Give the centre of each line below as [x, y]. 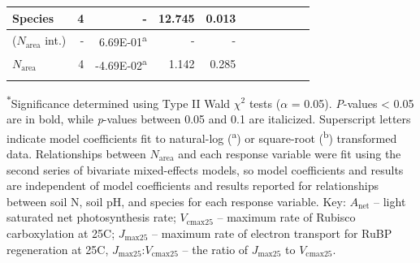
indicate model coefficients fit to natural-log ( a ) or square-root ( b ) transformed [202, 136]
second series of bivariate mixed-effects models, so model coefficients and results [205, 169]
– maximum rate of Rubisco [286, 217]
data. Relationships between [76, 153]
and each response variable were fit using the [290, 153]
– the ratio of [215, 249]
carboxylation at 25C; [61, 233]
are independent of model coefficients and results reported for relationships [193, 185]
